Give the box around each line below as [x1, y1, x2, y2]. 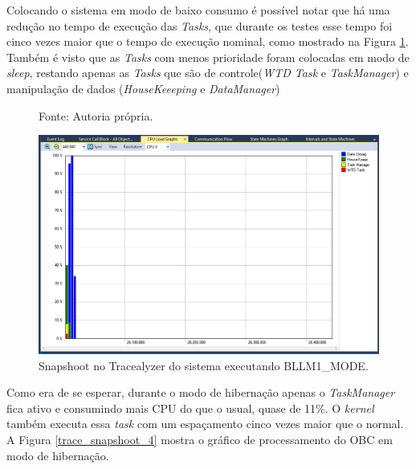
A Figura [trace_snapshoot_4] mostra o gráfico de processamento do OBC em [6, 430, 393, 447]
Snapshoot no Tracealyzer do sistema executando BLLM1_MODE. [39, 357, 369, 373]
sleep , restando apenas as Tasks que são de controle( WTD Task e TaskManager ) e [6, 64, 409, 81]
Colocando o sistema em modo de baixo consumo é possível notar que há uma [6, 2, 390, 18]
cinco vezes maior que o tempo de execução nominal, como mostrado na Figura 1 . [6, 33, 409, 50]
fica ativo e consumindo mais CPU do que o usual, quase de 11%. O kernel [6, 399, 374, 416]
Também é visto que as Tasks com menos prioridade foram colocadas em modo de [6, 48, 410, 65]
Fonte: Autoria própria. [39, 107, 153, 124]
